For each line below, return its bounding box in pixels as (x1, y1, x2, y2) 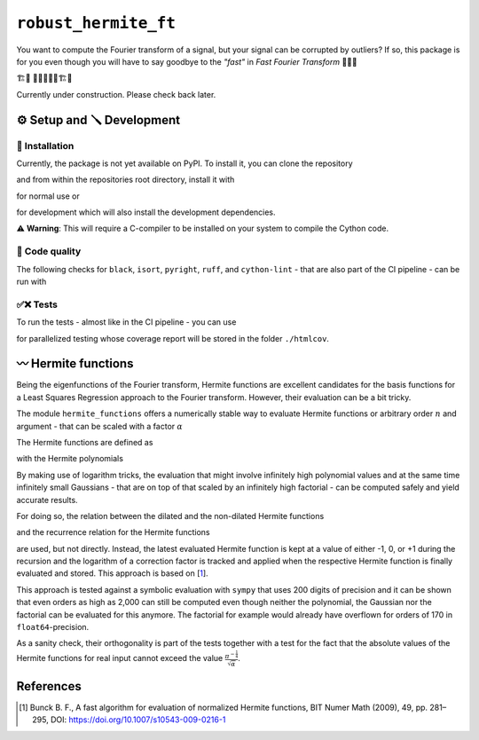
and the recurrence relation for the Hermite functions (16, 527, 210, 538)
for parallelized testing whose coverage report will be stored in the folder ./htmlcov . (16, 333, 330, 343)
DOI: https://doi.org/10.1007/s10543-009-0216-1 (50, 714, 226, 725)
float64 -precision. (16, 622, 90, 633)
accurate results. (16, 494, 79, 505)
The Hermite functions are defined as (16, 437, 153, 447)
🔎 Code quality (16, 245, 82, 257)
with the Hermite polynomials (16, 453, 124, 464)
